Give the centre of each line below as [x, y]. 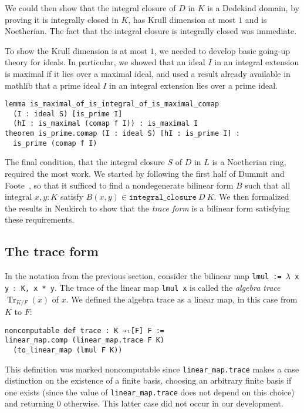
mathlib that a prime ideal [53, 85]
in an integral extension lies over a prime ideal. [193, 85]
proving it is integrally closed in [62, 19]
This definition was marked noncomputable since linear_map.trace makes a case [152, 369]
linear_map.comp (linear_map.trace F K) [85, 340]
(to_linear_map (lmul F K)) [68, 350]
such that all [268, 185]
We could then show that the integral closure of [90, 8]
